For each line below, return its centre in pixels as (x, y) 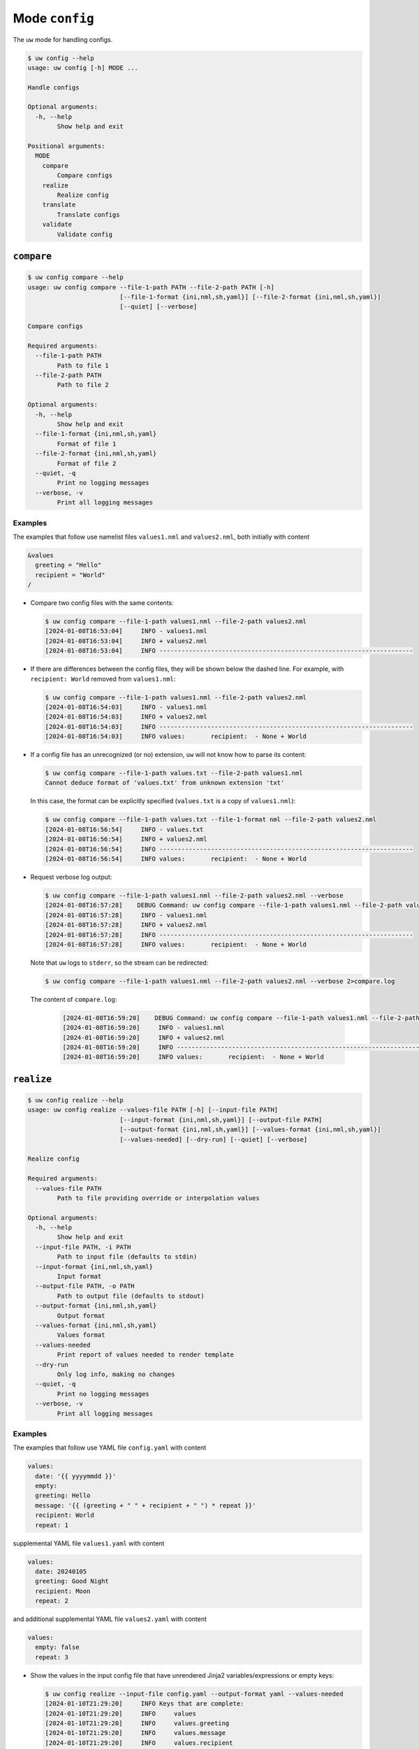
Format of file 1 (87, 444)
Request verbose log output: (71, 877)
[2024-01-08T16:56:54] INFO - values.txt (124, 829)
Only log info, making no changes (116, 1374)
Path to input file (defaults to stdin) (127, 1257)
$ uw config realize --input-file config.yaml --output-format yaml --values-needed (194, 1694)
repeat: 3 (52, 1657)
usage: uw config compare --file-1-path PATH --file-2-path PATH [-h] (151, 287)
